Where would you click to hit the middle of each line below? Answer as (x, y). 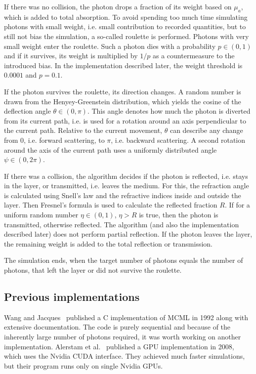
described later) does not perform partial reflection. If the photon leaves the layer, (128, 234)
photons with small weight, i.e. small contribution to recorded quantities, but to (125, 26)
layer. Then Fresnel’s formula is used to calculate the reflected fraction (111, 205)
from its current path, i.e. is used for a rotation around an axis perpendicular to (125, 120)
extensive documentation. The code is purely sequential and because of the (117, 327)
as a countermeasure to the (194, 56)
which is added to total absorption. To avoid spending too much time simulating (126, 17)
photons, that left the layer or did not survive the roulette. (93, 270)
